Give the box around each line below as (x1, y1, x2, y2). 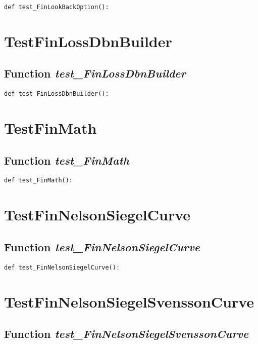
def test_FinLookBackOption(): (4, 4, 109, 11)
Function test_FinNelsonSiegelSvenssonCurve (4, 326, 249, 341)
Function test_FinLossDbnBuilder (4, 65, 186, 81)
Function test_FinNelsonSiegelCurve (4, 239, 200, 254)
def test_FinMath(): (4, 177, 73, 184)
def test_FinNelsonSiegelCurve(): (4, 263, 120, 271)
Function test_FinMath (4, 152, 129, 168)
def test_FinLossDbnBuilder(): (4, 90, 109, 98)
